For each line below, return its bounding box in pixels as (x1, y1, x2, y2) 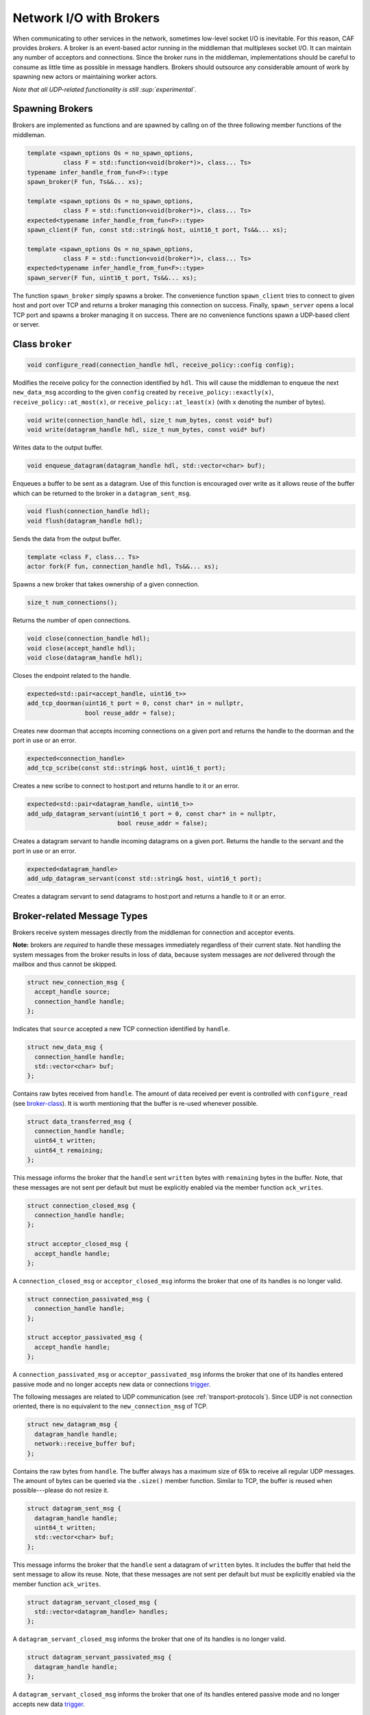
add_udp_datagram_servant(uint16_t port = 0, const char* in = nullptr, (27, 809, 277, 818)
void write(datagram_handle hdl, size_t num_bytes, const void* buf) (27, 426, 266, 434)
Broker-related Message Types (12, 910, 148, 922)
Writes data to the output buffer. (12, 443, 103, 452)
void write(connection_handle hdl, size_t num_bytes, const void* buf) (27, 416, 273, 424)
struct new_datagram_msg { (27, 1421, 118, 1428)
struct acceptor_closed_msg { (27, 1240, 129, 1248)
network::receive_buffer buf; (34, 1440, 136, 1447)
